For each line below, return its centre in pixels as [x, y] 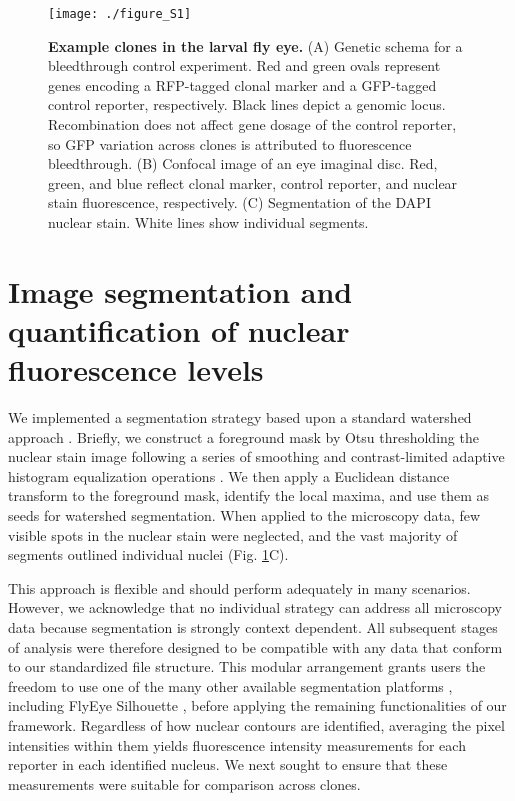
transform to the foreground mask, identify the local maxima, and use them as [249, 495]
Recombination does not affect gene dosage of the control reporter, [252, 124]
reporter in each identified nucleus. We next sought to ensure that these [228, 764]
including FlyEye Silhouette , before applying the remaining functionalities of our [257, 705]
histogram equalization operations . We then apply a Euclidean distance [229, 475]
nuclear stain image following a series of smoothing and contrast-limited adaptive [256, 456]
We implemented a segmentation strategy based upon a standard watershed [240, 417]
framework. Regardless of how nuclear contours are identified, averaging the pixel [256, 725]
